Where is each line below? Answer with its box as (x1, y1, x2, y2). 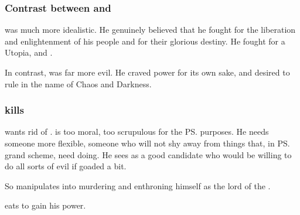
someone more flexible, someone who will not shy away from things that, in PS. (5, 137, 290, 149)
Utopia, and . (5, 46, 53, 59)
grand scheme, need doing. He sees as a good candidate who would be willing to (5, 148, 292, 161)
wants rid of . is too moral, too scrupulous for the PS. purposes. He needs (5, 125, 269, 138)
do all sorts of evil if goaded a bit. (5, 160, 127, 172)
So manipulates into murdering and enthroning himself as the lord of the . (5, 179, 271, 192)
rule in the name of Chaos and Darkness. (5, 77, 152, 90)
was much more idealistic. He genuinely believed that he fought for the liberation (5, 23, 296, 36)
